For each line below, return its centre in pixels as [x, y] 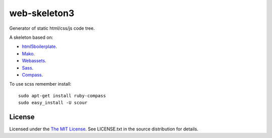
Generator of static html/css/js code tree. [52, 28]
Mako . [28, 53]
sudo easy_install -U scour [53, 103]
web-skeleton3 [42, 13]
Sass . [28, 67]
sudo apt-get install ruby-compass [62, 95]
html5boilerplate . [40, 47]
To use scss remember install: [40, 84]
